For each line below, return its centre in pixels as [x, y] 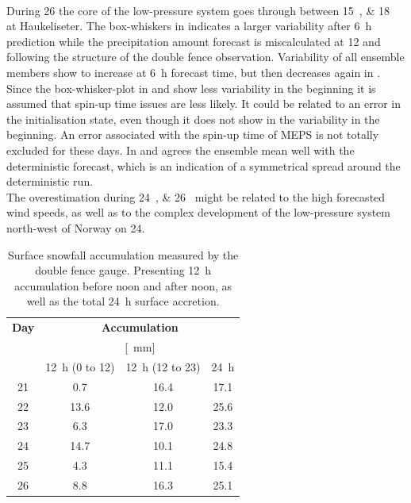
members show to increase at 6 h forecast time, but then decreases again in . [194, 72]
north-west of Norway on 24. [76, 227]
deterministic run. [50, 181]
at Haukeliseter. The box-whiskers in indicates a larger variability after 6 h [189, 26]
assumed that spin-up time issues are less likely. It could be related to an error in [204, 104]
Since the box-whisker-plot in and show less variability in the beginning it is [191, 88]
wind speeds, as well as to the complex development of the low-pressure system [198, 212]
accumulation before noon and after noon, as [123, 285]
